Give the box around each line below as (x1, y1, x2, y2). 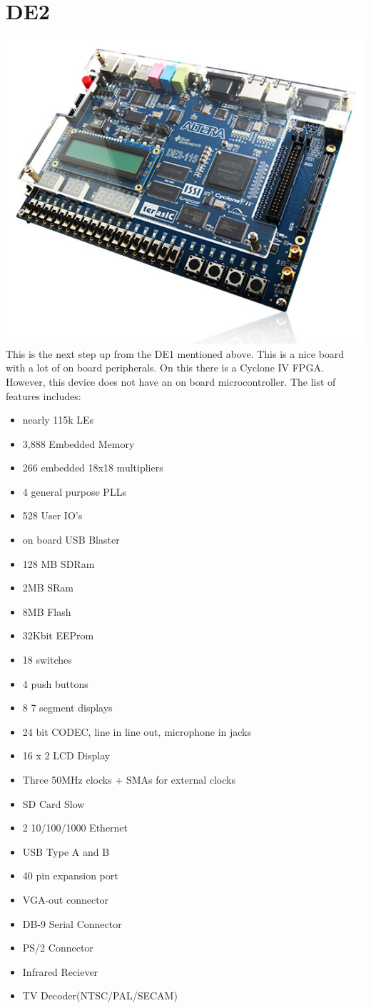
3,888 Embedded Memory (22, 436, 135, 451)
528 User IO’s (22, 508, 83, 523)
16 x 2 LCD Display (22, 748, 111, 763)
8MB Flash (22, 604, 71, 619)
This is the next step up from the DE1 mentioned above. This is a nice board (6, 346, 345, 361)
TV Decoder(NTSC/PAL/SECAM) (22, 988, 178, 1003)
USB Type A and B (22, 844, 110, 859)
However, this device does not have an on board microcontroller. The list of (6, 374, 336, 389)
